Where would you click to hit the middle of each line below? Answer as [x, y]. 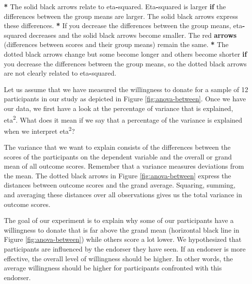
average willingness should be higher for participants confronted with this [113, 268]
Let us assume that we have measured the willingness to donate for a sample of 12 [126, 89]
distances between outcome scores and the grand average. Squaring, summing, [120, 185]
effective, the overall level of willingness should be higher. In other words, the [118, 258]
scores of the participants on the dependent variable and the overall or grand [118, 156]
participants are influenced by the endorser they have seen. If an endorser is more [125, 248]
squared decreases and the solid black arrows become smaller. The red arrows [120, 35]
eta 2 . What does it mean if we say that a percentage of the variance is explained [123, 119]
